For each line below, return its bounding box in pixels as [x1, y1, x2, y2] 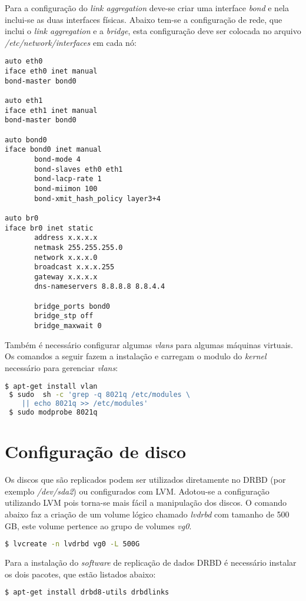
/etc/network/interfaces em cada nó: [5, 36, 137, 48]
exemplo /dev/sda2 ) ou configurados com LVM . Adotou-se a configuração [5, 485, 270, 497]
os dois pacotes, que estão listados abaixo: [5, 567, 156, 580]
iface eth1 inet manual [5, 106, 98, 115]
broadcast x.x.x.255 [34, 263, 115, 272]
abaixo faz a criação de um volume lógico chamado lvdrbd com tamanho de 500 [5, 507, 290, 520]
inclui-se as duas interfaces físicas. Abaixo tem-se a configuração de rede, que [5, 13, 282, 25]
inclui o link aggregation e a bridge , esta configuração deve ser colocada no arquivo [5, 25, 301, 37]
